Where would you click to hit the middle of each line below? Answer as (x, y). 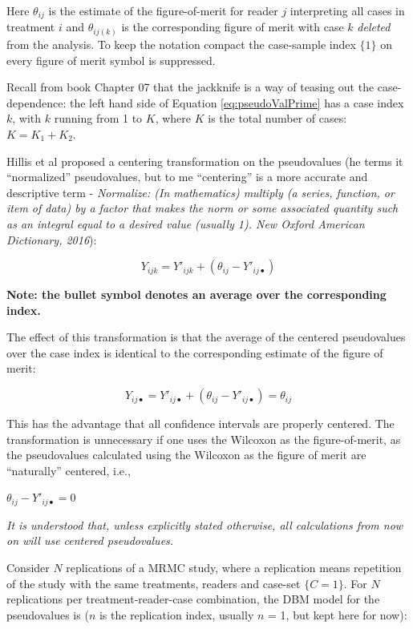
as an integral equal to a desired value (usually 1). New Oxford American (186, 223)
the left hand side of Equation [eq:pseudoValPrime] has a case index (237, 102)
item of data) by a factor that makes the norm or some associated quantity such (202, 208)
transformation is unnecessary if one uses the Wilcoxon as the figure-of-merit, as (204, 439)
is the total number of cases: (277, 118)
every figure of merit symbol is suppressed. (111, 60)
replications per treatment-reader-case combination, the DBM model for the (193, 599)
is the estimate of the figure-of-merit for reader (163, 10)
